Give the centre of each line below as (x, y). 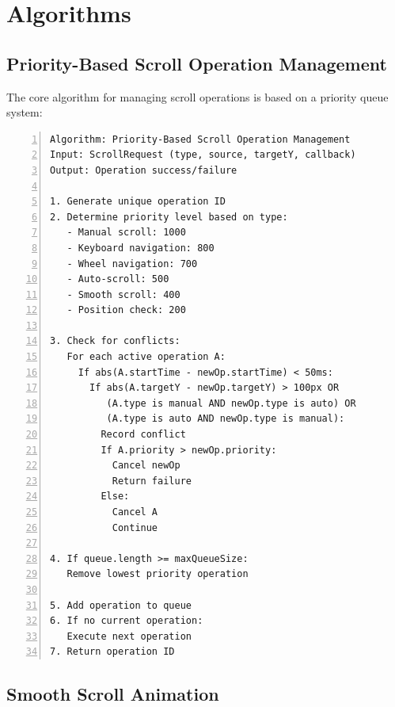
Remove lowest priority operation (158, 574)
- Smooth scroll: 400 (123, 294)
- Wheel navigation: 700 (132, 264)
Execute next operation (129, 636)
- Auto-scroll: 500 (118, 279)
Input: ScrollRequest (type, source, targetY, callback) (203, 155)
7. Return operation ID (112, 652)
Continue (135, 527)
